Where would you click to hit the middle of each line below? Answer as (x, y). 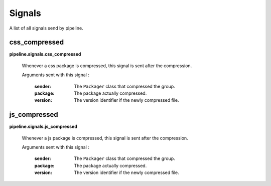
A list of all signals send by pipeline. (46, 28)
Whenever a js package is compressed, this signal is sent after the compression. (105, 138)
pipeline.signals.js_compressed (43, 127)
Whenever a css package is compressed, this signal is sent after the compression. (107, 66)
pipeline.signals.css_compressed (45, 54)
